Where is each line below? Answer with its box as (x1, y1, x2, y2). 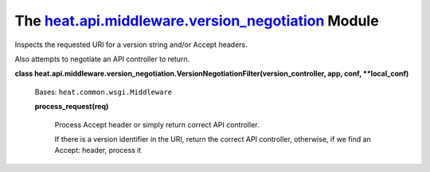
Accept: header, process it (54, 146, 142, 155)
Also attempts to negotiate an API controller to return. (14, 54, 190, 64)
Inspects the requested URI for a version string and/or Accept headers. (14, 40, 248, 49)
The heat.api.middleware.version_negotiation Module (14, 12, 379, 29)
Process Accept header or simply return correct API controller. (54, 119, 260, 129)
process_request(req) (34, 102, 109, 111)
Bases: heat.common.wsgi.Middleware (34, 87, 173, 96)
